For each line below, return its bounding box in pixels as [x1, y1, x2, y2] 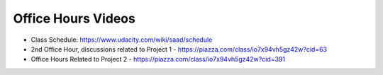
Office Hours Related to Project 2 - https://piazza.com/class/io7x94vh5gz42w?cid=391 [30, 55, 285, 64]
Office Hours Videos [13, 11, 136, 26]
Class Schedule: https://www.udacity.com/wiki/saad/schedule [30, 35, 213, 44]
